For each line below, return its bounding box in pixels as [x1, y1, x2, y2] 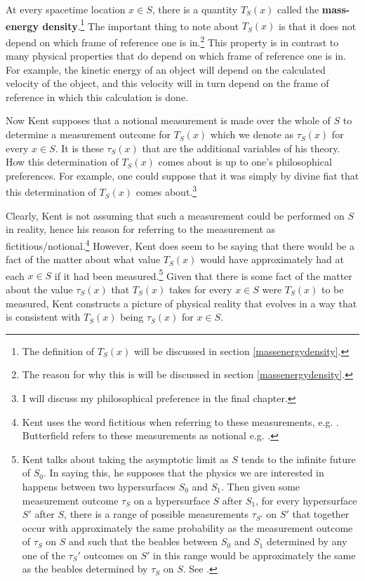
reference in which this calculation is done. [6, 89, 189, 104]
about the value [6, 281, 73, 296]
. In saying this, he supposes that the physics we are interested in [44, 465, 324, 480]
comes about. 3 [135, 182, 197, 199]
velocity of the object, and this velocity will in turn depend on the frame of [6, 76, 329, 91]
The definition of [22, 343, 95, 358]
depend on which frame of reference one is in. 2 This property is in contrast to [6, 32, 339, 49]
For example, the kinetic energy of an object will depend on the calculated [6, 62, 326, 76]
